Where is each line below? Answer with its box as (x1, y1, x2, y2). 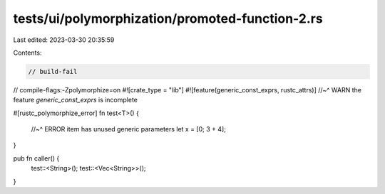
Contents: (13, 48, 42, 57)
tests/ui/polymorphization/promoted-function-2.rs (13, 11, 324, 26)
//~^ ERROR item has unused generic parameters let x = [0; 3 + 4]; (31, 125, 226, 134)
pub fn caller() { (13, 153, 60, 163)
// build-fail (28, 68, 78, 75)
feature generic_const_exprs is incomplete (13, 96, 138, 104)
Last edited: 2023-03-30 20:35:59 (13, 36, 115, 44)
